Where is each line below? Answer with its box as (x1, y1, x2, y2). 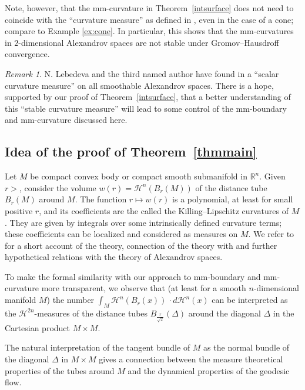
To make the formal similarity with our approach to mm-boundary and (5, 270, 261, 282)
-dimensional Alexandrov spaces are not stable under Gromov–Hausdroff (18, 36, 279, 48)
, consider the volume (19, 181, 96, 194)
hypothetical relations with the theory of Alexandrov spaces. (5, 251, 223, 263)
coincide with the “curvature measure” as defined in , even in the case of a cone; (5, 13, 294, 25)
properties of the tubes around (5, 364, 115, 376)
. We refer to (248, 228, 294, 240)
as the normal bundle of (203, 341, 290, 354)
